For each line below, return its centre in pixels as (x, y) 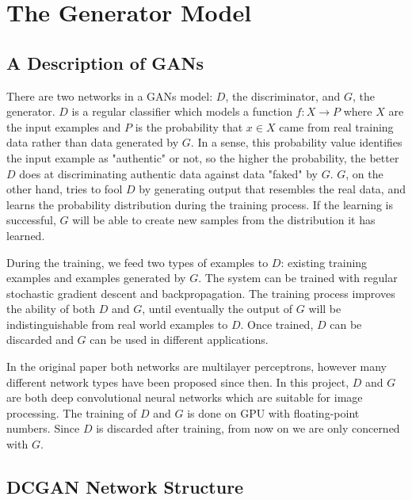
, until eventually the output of (217, 309)
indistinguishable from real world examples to (117, 324)
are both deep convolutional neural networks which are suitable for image (185, 397)
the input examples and (64, 126)
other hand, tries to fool (65, 189)
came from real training (336, 126)
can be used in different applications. (179, 340)
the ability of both (51, 309)
